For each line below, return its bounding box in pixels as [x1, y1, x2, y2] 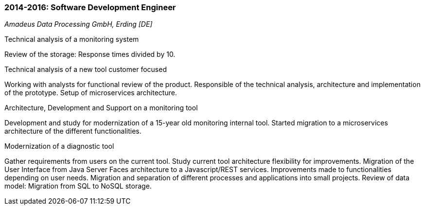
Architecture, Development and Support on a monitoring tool [4, 104, 198, 112]
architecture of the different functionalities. [4, 127, 141, 136]
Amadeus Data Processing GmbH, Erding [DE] [4, 20, 153, 29]
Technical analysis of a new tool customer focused [4, 65, 167, 74]
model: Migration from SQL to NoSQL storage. [4, 182, 152, 191]
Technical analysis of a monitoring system [4, 35, 139, 44]
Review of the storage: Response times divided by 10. [4, 50, 176, 59]
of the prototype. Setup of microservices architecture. [4, 88, 177, 97]
